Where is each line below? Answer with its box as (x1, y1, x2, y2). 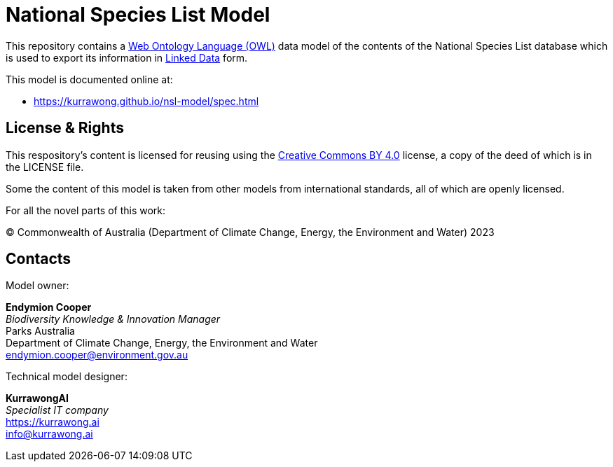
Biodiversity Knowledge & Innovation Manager (6, 313, 221, 326)
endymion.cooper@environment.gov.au (6, 349, 188, 361)
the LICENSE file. (6, 160, 84, 173)
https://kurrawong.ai (6, 416, 99, 428)
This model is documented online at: (6, 73, 173, 85)
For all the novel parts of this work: (6, 204, 166, 216)
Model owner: (6, 279, 69, 292)
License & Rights (6, 119, 124, 137)
